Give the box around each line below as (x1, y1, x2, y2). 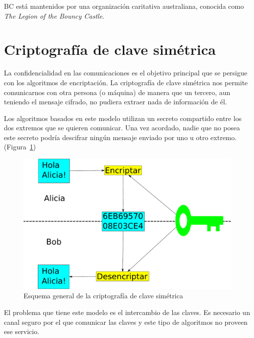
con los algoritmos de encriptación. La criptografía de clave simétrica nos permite (4, 77, 248, 87)
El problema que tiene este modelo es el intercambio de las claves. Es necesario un (4, 307, 250, 317)
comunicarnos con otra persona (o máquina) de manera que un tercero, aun (4, 87, 231, 97)
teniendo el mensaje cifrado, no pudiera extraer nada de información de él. (4, 97, 227, 107)
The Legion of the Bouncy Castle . (4, 10, 105, 21)
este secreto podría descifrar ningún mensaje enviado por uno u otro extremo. (4, 132, 237, 142)
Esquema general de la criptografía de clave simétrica (23, 290, 183, 301)
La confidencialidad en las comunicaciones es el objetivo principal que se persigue (4, 68, 248, 78)
